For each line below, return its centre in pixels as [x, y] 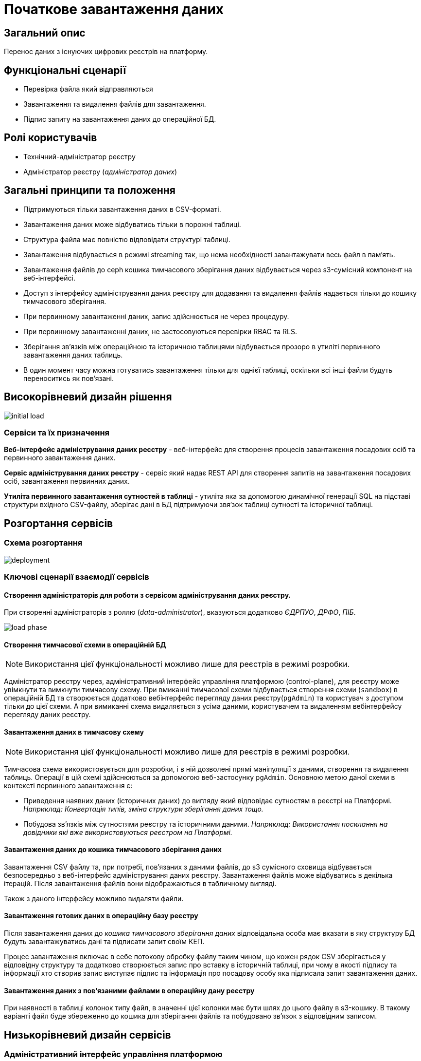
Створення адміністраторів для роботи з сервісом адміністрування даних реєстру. [148, 595]
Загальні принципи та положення [90, 190]
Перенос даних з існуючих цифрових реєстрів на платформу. [106, 52]
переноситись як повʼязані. [69, 378]
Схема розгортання [43, 543]
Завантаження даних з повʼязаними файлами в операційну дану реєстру [129, 990]
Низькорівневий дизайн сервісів [88, 1035]
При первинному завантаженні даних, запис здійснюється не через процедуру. [156, 316]
